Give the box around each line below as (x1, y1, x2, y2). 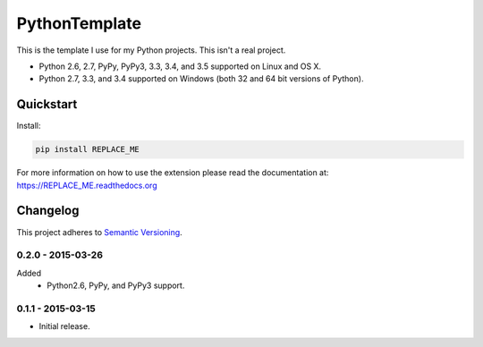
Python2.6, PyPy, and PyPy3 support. (47, 280, 185, 291)
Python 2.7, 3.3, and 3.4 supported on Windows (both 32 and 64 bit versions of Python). (38, 73, 364, 84)
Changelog (16, 203, 80, 218)
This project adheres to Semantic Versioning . (16, 226, 182, 237)
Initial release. (38, 321, 90, 332)
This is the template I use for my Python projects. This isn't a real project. (16, 45, 286, 55)
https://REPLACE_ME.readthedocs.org (16, 180, 157, 190)
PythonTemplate (16, 13, 142, 33)
